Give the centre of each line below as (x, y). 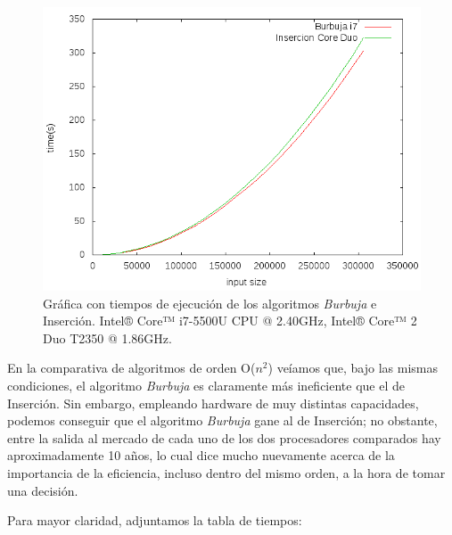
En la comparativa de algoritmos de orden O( (131, 368)
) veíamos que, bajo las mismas (353, 368)
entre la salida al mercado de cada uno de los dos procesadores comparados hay (224, 437)
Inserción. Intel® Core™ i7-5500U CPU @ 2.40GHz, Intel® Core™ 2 (230, 321)
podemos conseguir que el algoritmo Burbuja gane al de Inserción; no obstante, (222, 420)
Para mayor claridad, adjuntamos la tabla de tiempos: (155, 520)
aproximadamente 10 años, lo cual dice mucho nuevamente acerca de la (201, 455)
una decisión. (43, 490)
